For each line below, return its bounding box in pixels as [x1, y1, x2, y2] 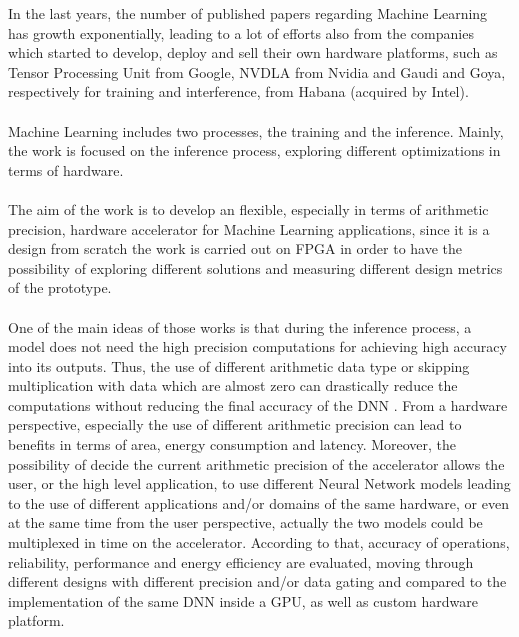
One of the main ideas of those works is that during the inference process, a [8, 316, 472, 337]
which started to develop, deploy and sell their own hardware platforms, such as [8, 42, 498, 63]
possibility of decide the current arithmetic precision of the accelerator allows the [8, 453, 505, 474]
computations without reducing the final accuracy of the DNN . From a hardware [8, 394, 508, 415]
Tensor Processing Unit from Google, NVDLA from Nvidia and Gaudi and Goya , [8, 61, 506, 82]
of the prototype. [8, 277, 112, 298]
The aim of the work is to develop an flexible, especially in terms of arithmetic [8, 198, 489, 219]
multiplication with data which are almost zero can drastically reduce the [8, 375, 458, 396]
